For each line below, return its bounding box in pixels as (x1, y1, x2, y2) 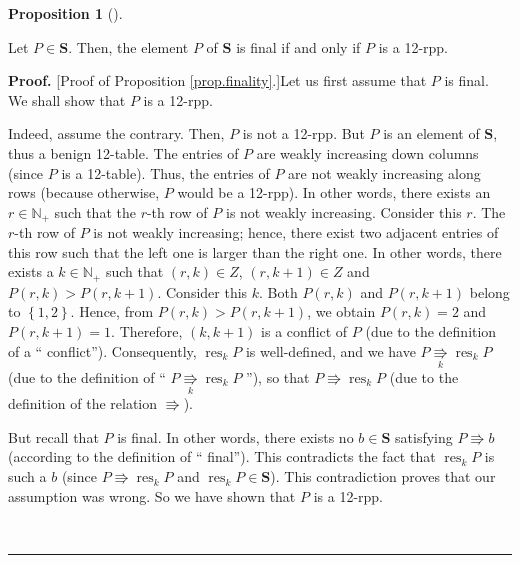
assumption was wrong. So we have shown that (8, 485, 296, 506)
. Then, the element (68, 36, 189, 57)
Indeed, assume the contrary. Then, (8, 123, 225, 144)
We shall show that (8, 89, 126, 110)
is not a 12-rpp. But (242, 123, 365, 144)
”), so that (246, 366, 310, 387)
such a (8, 466, 47, 487)
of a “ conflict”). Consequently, (8, 340, 197, 361)
